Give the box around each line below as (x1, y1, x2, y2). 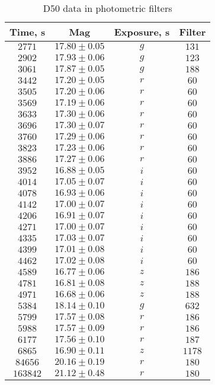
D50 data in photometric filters (43, 1, 172, 15)
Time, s (9, 25, 46, 39)
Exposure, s (114, 25, 170, 39)
